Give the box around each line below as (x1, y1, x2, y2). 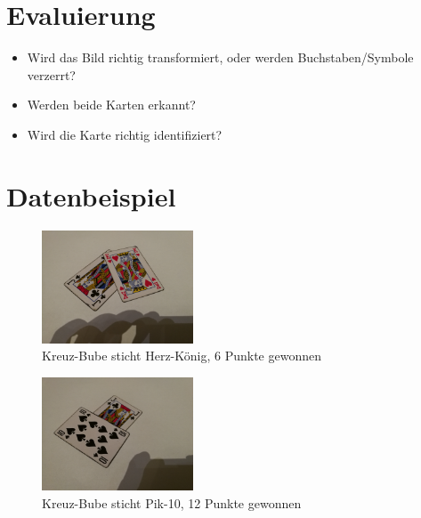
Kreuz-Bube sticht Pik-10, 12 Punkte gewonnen (42, 493, 302, 512)
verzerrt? (27, 65, 76, 84)
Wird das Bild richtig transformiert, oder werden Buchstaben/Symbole (27, 48, 414, 67)
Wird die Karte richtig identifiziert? (27, 125, 223, 143)
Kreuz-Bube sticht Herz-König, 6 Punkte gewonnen (42, 346, 321, 365)
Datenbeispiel (6, 177, 176, 214)
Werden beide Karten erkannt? (27, 95, 196, 114)
